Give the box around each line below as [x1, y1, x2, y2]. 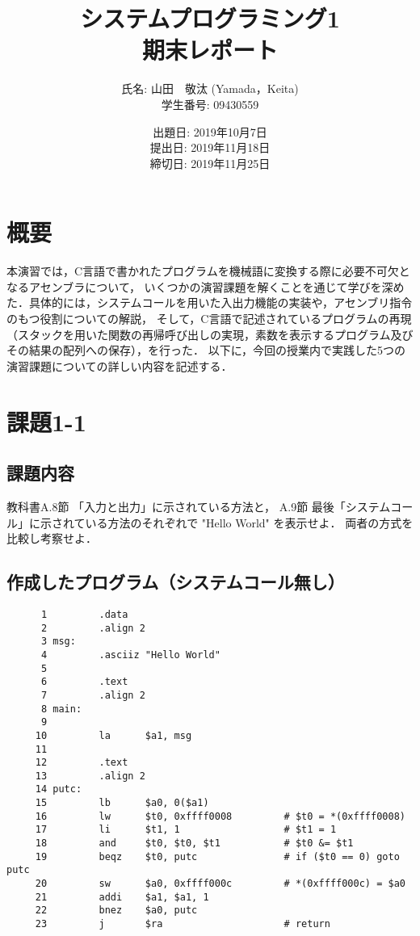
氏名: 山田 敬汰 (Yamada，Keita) [121, 80, 299, 97]
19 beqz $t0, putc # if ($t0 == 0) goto [35, 850, 400, 863]
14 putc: [35, 783, 82, 795]
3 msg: [40, 636, 76, 648]
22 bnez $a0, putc [35, 905, 198, 917]
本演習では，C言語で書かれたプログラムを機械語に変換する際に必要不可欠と [6, 262, 410, 279]
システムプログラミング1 [80, 2, 340, 35]
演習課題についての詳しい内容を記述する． [6, 357, 233, 374]
